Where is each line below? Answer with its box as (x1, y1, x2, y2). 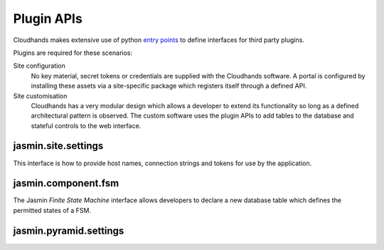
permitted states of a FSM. (13, 206, 92, 214)
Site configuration (13, 61, 65, 71)
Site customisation (13, 91, 68, 100)
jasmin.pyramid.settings (13, 224, 124, 236)
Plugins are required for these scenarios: (13, 48, 133, 57)
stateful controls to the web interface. (31, 121, 142, 130)
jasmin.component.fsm (13, 177, 119, 189)
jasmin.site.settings (13, 140, 104, 152)
